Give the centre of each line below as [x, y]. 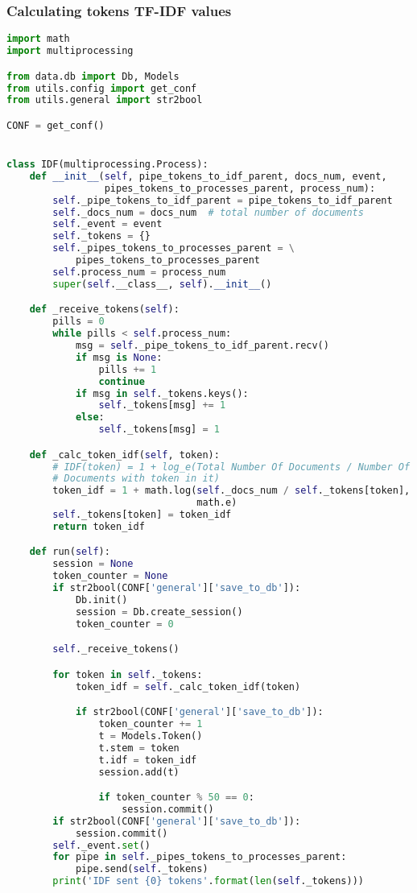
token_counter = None [110, 576]
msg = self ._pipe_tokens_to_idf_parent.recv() [202, 345]
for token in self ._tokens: [128, 674]
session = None [93, 564]
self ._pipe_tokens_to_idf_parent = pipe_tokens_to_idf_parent [223, 200]
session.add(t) [139, 772]
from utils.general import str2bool [105, 100]
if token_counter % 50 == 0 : [176, 798]
